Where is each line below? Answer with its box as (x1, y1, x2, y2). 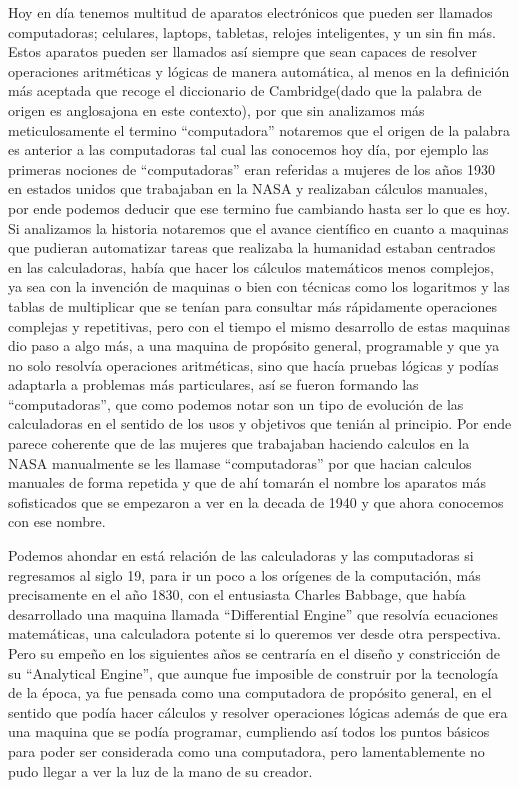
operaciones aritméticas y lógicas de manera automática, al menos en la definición (8, 60, 510, 81)
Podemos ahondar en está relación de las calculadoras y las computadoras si (8, 545, 474, 566)
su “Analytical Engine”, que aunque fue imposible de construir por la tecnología (8, 662, 499, 683)
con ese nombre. (8, 511, 106, 532)
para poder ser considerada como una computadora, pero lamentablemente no (8, 740, 485, 761)
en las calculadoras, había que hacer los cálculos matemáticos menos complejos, (8, 256, 494, 277)
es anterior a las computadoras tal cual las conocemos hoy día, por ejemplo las (8, 139, 489, 160)
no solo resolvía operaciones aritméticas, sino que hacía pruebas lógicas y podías (8, 354, 499, 375)
